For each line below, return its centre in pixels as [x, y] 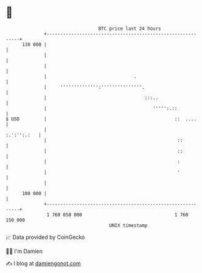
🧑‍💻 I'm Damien [24, 251]
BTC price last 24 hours [130, 29]
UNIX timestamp [128, 225]
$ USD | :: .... [101, 119]
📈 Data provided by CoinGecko [45, 237]
